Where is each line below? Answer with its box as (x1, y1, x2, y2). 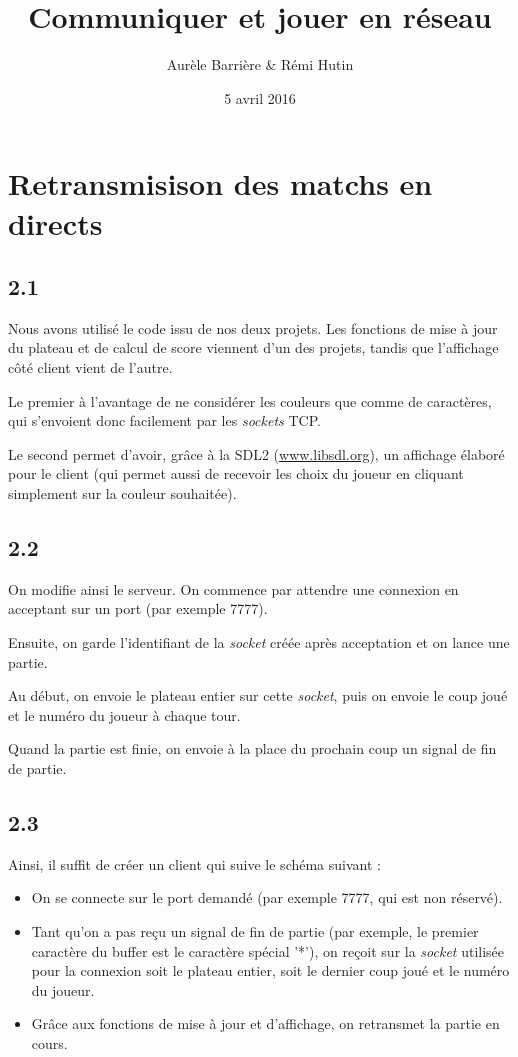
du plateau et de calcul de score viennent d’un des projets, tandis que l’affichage (8, 337, 499, 358)
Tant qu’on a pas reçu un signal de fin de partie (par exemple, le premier (31, 920, 479, 941)
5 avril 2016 (224, 87, 296, 108)
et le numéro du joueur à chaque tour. (8, 704, 241, 725)
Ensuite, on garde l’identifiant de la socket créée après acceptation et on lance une (8, 632, 510, 653)
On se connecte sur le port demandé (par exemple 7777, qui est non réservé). (31, 887, 503, 908)
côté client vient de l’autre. (8, 357, 173, 378)
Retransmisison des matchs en (8, 163, 433, 204)
